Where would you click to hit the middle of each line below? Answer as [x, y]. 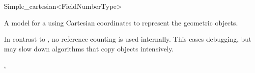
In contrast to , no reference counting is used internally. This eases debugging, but [128, 39]
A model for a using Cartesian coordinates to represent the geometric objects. [121, 22]
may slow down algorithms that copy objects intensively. [89, 48]
